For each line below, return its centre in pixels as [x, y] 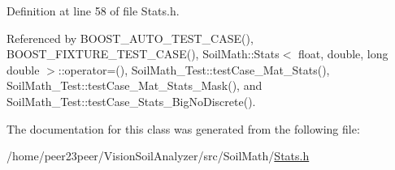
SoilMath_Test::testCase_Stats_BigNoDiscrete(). [131, 101]
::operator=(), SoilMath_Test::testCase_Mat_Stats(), [194, 69]
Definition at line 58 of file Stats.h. [93, 11]
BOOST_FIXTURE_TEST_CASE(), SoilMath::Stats [143, 54]
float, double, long [343, 54]
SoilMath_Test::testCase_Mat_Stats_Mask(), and [135, 85]
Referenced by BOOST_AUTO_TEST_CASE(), [130, 38]
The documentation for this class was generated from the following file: [183, 128]
